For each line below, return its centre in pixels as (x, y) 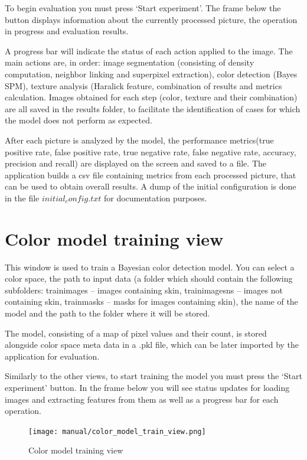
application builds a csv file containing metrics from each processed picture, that (151, 174)
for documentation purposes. (155, 198)
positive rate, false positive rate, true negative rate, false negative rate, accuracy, (151, 151)
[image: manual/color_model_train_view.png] (117, 431)
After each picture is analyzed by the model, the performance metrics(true (139, 140)
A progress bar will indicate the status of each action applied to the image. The (149, 50)
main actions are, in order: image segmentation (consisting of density (130, 62)
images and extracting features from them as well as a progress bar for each (142, 399)
